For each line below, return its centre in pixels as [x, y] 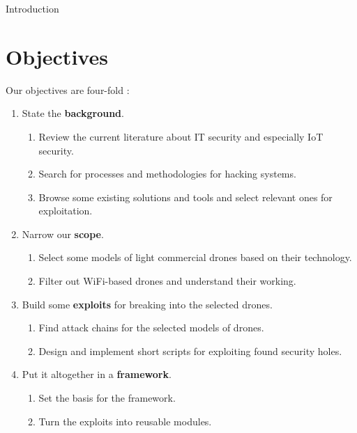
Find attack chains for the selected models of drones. [151, 328]
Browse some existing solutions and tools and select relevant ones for [185, 197]
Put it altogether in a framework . [97, 374]
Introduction [32, 8]
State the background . [73, 113]
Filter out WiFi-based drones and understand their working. [167, 281]
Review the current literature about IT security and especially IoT [181, 136]
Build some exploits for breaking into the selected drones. [147, 304]
